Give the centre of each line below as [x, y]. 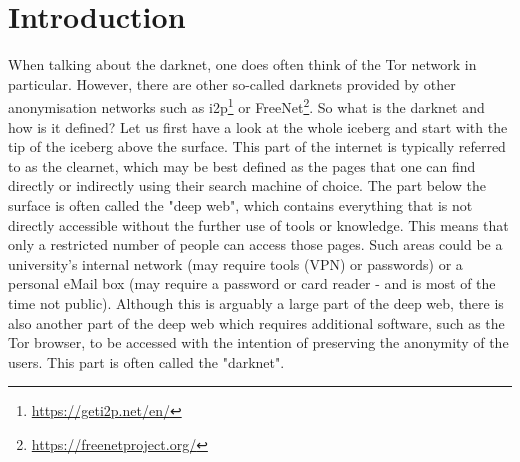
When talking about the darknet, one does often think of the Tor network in [242, 64]
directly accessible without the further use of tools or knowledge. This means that [258, 224]
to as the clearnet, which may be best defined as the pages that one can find [242, 165]
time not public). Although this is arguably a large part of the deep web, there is [256, 302]
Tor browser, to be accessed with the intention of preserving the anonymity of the [258, 342]
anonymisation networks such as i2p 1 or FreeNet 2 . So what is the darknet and [246, 105]
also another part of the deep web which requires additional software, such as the [256, 322]
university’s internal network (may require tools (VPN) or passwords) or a [235, 263]
